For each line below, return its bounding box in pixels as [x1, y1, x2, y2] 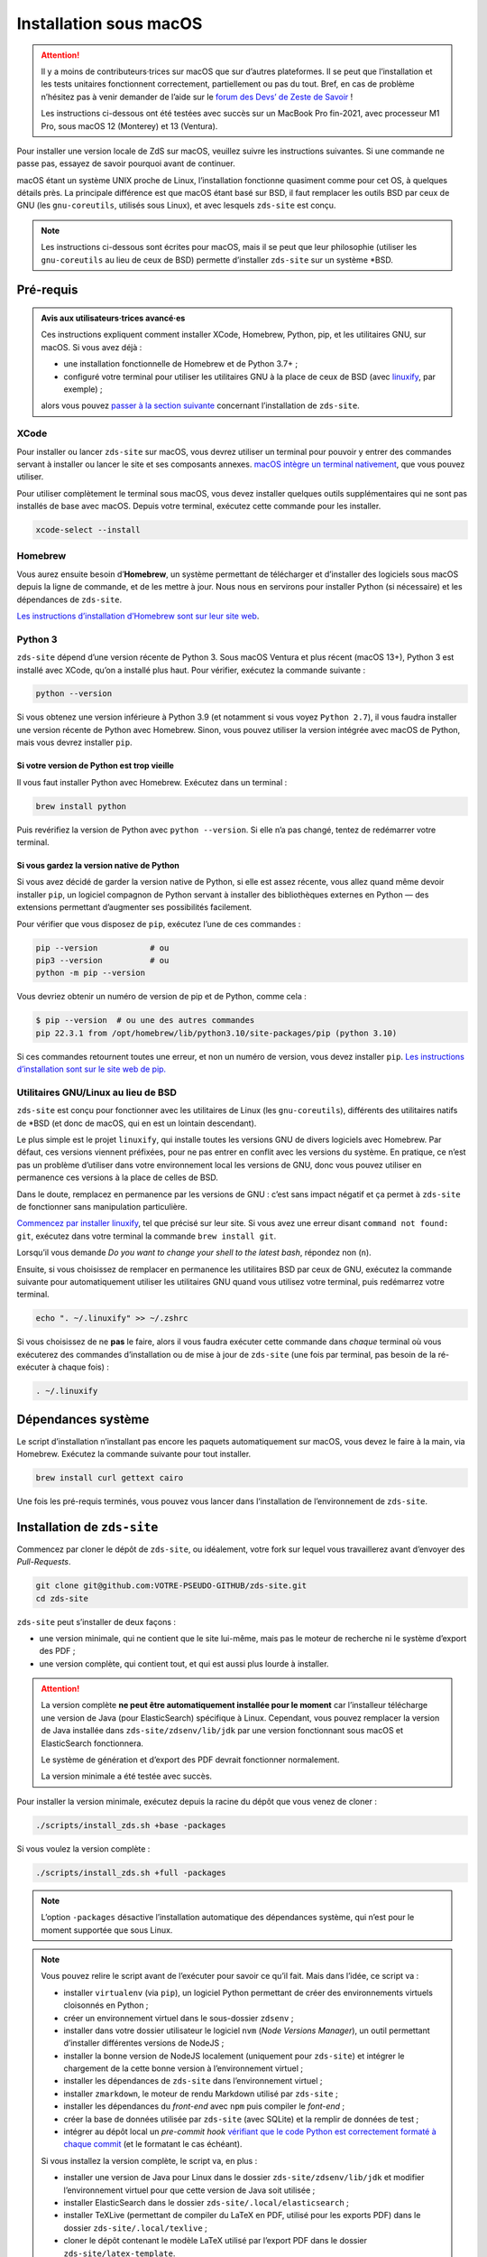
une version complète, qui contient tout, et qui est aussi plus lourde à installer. [39, 1658, 329, 1669]
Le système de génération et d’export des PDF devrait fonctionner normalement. [41, 1754, 340, 1765]
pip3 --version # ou [35, 955, 170, 965]
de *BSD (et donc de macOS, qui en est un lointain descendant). [16, 1118, 257, 1128]
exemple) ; [63, 384, 103, 395]
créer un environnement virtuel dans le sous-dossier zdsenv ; [63, 2012, 294, 2023]
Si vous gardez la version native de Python [16, 860, 180, 870]
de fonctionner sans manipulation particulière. [16, 1201, 188, 1212]
